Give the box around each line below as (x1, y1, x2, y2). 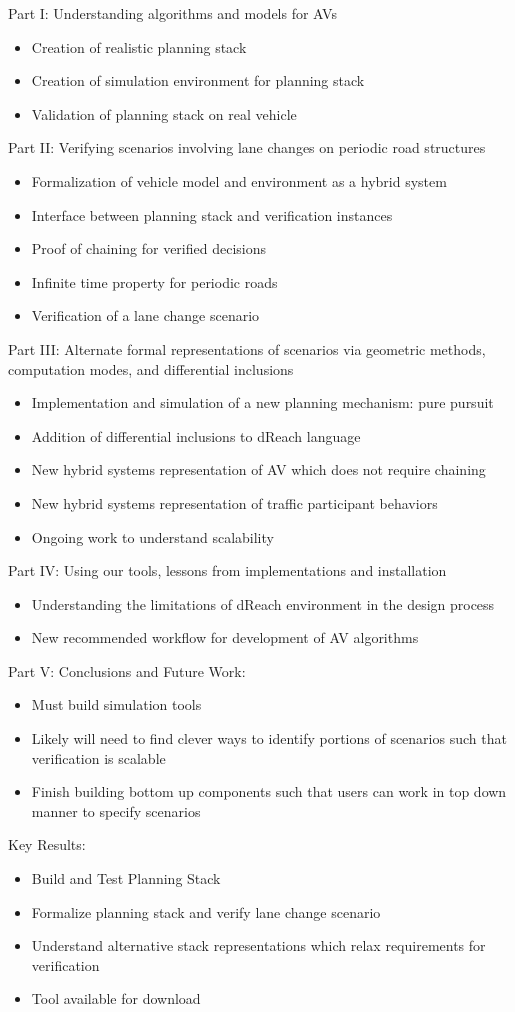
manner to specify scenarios (31, 800, 201, 821)
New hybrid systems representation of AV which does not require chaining (31, 459, 486, 480)
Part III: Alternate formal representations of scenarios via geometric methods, (8, 338, 486, 359)
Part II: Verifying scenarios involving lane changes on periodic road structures (8, 137, 486, 158)
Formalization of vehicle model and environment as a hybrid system (31, 170, 447, 191)
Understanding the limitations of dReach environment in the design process (31, 593, 495, 614)
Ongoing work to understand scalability (31, 526, 274, 547)
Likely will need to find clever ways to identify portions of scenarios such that (31, 728, 507, 749)
